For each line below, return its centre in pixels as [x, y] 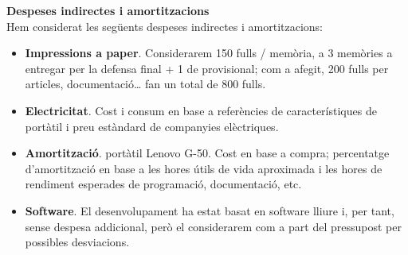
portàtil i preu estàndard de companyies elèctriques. [152, 126]
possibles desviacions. [77, 242]
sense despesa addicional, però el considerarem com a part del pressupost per [213, 226]
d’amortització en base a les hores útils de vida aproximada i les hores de [204, 168]
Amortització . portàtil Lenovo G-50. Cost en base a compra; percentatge [207, 153]
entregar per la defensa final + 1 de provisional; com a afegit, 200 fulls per [207, 68]
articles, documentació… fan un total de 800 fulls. [145, 84]
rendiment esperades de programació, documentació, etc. [163, 184]
